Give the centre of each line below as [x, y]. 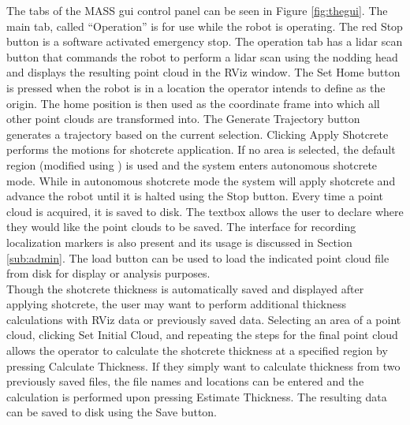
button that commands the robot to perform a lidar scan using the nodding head [202, 56]
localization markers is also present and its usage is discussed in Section [179, 242]
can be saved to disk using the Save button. [112, 412]
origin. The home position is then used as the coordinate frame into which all [193, 103]
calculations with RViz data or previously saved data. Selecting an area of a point [204, 319]
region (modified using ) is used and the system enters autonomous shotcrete [192, 164]
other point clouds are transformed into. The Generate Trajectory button [183, 119]
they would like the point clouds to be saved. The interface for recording [181, 227]
